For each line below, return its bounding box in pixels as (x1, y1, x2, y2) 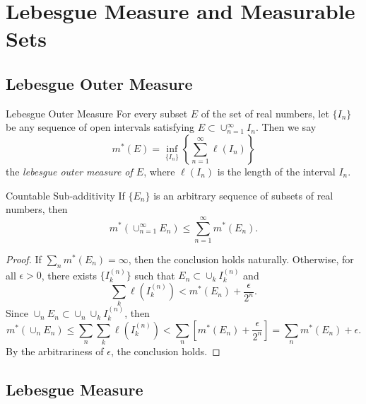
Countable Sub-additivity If (6, 187, 125, 202)
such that (134, 267, 175, 282)
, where (143, 163, 175, 178)
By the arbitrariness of (6, 344, 104, 359)
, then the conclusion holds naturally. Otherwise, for (128, 251, 354, 266)
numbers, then (6, 202, 68, 217)
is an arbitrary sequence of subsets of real (153, 187, 333, 202)
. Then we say (255, 120, 317, 134)
